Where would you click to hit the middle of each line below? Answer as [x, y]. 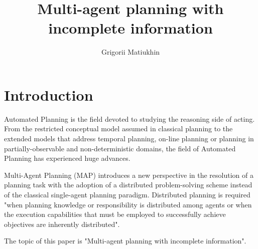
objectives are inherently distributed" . [62, 224]
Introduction [49, 94]
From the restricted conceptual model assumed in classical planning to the [118, 129]
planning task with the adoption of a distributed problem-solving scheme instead [128, 185]
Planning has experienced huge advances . [67, 158]
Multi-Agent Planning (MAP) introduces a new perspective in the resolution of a [129, 175]
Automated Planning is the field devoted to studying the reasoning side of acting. [130, 118]
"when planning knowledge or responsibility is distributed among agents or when [128, 204]
